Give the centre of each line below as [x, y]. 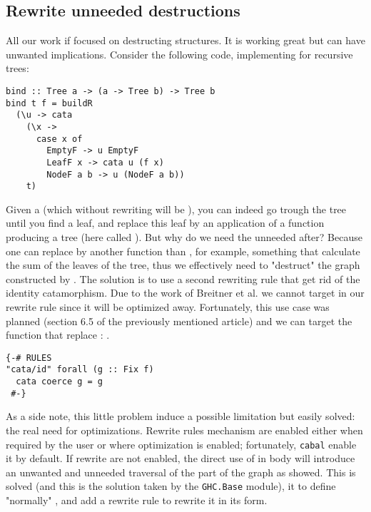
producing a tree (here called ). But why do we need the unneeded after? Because [184, 237]
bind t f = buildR [49, 103]
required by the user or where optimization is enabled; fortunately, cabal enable [181, 444]
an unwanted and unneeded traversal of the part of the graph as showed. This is [181, 472]
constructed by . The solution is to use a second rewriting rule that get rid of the [183, 278]
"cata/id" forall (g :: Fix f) [80, 370]
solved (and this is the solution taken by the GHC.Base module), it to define [171, 486]
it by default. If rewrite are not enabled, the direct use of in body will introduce [181, 458]
